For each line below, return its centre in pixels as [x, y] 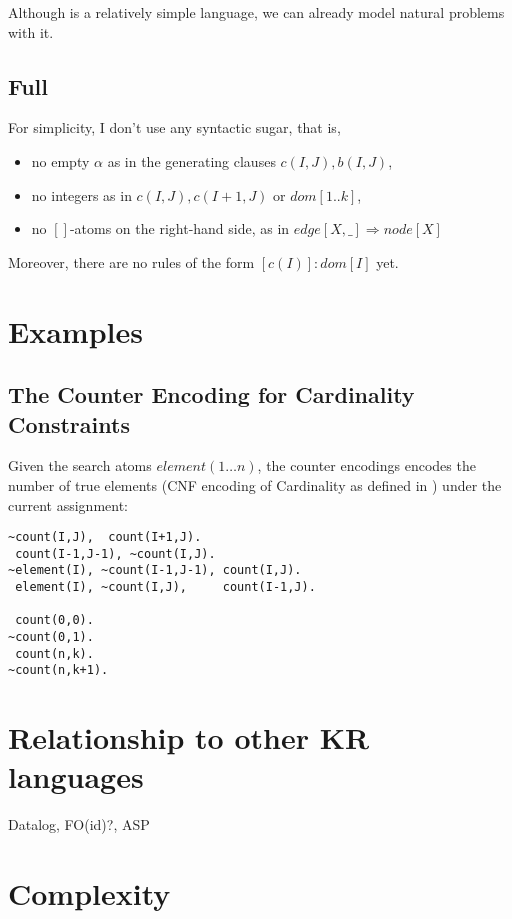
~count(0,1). [51, 637]
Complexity [89, 893]
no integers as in [81, 194]
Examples [75, 330]
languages [76, 776]
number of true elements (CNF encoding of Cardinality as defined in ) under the [255, 484]
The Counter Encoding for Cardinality [211, 394]
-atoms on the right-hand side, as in [179, 228]
